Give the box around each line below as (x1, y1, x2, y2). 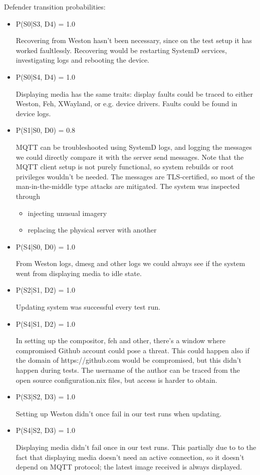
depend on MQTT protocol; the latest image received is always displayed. (16, 461, 242, 472)
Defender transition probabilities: (4, 2, 106, 12)
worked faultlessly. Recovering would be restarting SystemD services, (16, 45, 227, 55)
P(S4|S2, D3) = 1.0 (16, 425, 76, 435)
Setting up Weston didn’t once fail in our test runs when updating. (16, 408, 222, 418)
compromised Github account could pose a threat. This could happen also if (16, 345, 249, 355)
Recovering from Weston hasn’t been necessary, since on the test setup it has (16, 35, 252, 46)
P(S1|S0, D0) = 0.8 (16, 125, 76, 135)
